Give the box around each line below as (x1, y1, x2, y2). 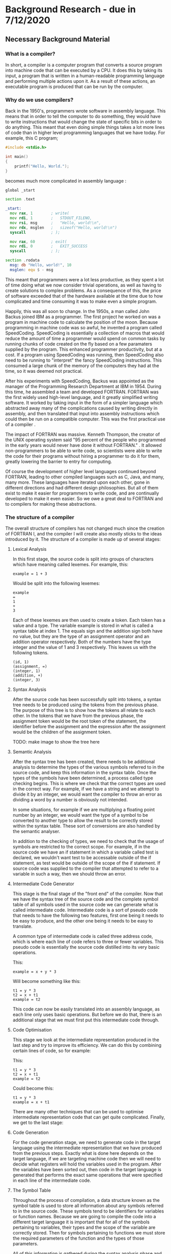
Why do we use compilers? (5, 96, 74, 103)
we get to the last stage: (12, 1119, 64, 1126)
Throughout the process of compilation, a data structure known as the (12, 1197, 160, 1203)
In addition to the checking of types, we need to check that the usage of (12, 838, 164, 844)
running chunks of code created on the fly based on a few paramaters (5, 341, 153, 347)
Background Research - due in (5, 4, 136, 15)
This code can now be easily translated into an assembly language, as (12, 1006, 160, 1012)
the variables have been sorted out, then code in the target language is (12, 1167, 162, 1173)
